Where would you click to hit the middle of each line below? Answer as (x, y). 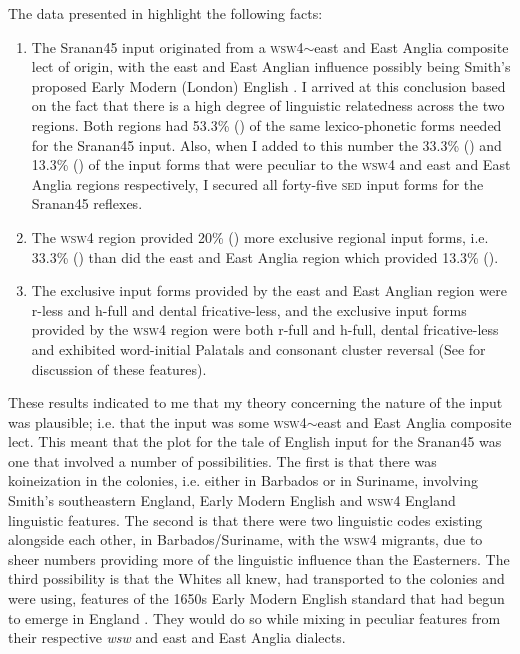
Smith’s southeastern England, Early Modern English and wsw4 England (232, 500)
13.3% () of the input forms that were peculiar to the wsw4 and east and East (271, 164)
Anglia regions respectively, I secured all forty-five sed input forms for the (257, 183)
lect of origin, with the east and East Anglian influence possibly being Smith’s (271, 66)
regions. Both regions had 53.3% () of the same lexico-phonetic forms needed (266, 124)
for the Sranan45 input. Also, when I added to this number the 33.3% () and (266, 144)
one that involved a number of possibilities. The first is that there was (222, 460)
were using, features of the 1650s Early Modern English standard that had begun (256, 598)
